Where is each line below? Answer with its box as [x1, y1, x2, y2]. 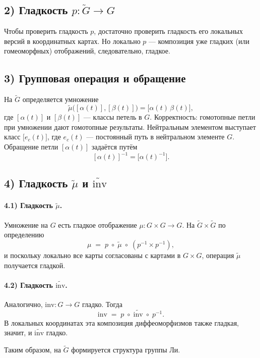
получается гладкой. [4, 260, 66, 270]
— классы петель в [83, 112, 142, 122]
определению [4, 229, 44, 240]
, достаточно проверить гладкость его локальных [94, 26, 243, 36]
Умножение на [4, 219, 48, 230]
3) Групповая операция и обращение [4, 70, 186, 86]
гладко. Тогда [82, 299, 122, 310]
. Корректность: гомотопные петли [150, 112, 255, 122]
